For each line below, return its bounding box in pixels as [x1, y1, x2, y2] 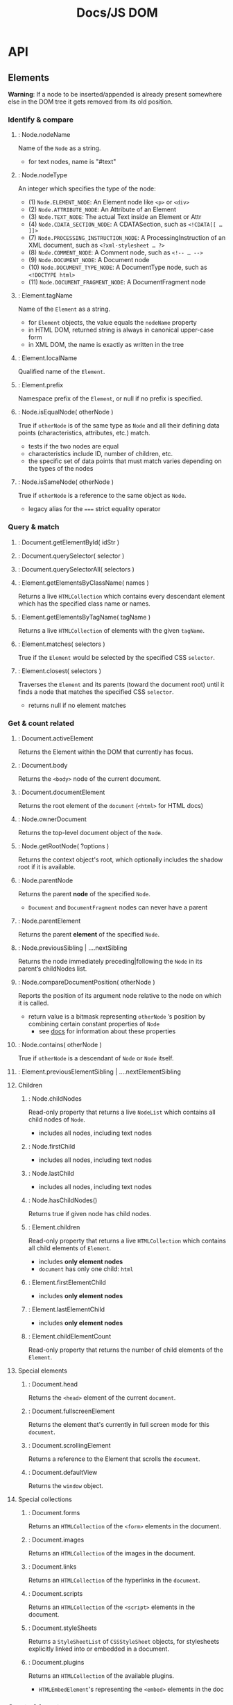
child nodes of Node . [28, 1115, 86, 1124]
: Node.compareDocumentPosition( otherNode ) [17, 978, 155, 986]
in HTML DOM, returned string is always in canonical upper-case [28, 325, 214, 334]
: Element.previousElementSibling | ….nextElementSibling [17, 1067, 181, 1076]
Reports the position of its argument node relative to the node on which [17, 991, 222, 999]
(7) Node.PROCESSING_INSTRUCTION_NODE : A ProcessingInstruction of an [28, 234, 226, 242]
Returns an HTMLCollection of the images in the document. [28, 1549, 196, 1557]
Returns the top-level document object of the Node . [17, 828, 163, 837]
